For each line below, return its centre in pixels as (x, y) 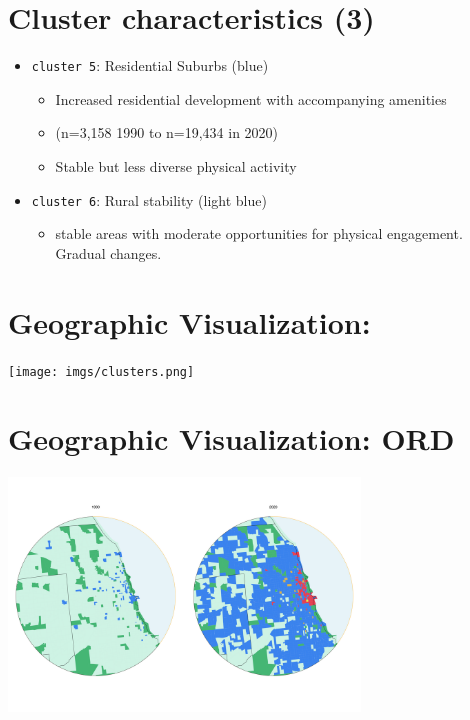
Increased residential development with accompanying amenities (251, 98)
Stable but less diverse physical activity (176, 165)
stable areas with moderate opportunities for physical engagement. (259, 233)
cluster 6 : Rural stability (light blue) (149, 199)
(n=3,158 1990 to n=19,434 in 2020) (167, 132)
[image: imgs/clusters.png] (101, 371)
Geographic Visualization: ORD (231, 438)
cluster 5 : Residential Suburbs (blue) (150, 65)
